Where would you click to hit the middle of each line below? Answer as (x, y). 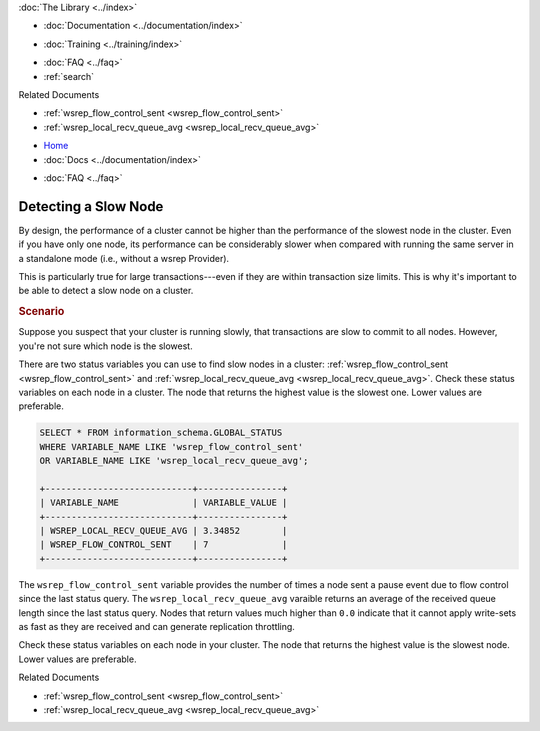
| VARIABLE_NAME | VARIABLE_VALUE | (163, 503)
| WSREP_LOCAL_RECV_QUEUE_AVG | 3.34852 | (163, 531)
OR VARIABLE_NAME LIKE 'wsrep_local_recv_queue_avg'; (174, 461)
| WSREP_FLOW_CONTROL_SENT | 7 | (163, 544)
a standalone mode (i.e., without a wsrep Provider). (124, 258)
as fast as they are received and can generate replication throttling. (156, 627)
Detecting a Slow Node (91, 206)
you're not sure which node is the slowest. (106, 346)
